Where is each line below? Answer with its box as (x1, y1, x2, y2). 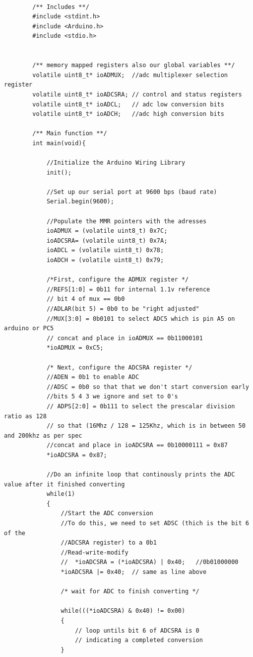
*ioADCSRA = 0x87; (46, 451, 107, 459)
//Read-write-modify (61, 549, 128, 556)
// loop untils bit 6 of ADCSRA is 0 (75, 627, 199, 634)
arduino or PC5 (4, 325, 54, 332)
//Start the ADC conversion (61, 510, 153, 517)
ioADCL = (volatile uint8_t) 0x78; (46, 247, 164, 254)
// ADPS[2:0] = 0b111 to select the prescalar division (46, 402, 235, 410)
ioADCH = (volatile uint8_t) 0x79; (46, 257, 164, 264)
